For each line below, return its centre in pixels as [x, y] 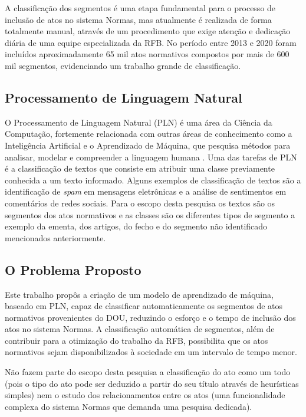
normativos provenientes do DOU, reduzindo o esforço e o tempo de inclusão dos [150, 317]
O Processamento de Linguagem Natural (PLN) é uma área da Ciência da [139, 122]
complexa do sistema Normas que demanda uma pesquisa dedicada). [129, 406]
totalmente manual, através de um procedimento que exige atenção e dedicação [148, 31]
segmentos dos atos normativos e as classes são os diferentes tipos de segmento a [150, 214]
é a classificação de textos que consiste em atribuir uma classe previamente [140, 168]
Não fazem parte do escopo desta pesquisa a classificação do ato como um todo [148, 372]
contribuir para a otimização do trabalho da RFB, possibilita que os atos [136, 340]
